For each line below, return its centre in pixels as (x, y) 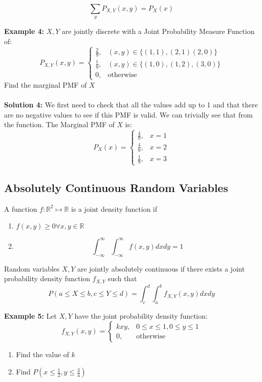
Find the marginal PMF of (46, 84)
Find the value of (42, 354)
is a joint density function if (114, 208)
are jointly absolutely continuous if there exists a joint (161, 268)
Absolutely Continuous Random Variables (116, 187)
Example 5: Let (31, 315)
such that (122, 278)
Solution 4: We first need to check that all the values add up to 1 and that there (131, 105)
